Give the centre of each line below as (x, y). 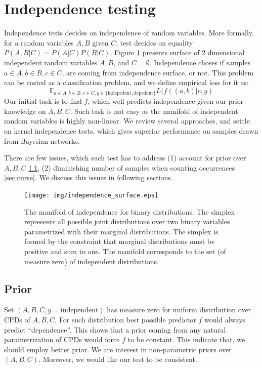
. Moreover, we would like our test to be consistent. (118, 359)
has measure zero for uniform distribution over (179, 310)
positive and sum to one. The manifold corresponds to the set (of (125, 251)
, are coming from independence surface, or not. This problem (158, 72)
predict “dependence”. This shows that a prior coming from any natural (115, 329)
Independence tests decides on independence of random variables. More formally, (129, 33)
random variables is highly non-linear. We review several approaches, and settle (127, 121)
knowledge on (25, 111)
